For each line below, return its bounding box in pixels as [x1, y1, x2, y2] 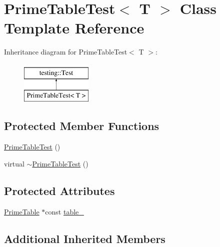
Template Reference [4, 17, 144, 38]
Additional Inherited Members [4, 230, 165, 246]
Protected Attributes [4, 182, 115, 198]
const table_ [45, 206, 84, 216]
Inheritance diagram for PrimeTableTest [4, 46, 127, 57]
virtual [4, 158, 24, 168]
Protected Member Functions [4, 118, 159, 133]
